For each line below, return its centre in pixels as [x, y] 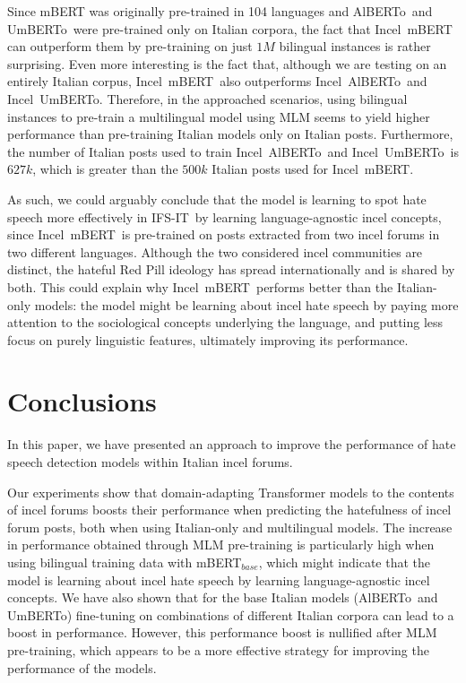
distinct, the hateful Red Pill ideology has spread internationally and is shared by [231, 269]
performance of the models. [82, 667]
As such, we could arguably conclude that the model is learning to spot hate [217, 199]
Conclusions [82, 401]
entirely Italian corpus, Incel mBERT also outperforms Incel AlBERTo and [217, 81]
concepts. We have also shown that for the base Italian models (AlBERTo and [223, 597]
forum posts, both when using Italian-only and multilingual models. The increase [230, 527]
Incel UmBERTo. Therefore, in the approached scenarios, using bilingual [207, 98]
